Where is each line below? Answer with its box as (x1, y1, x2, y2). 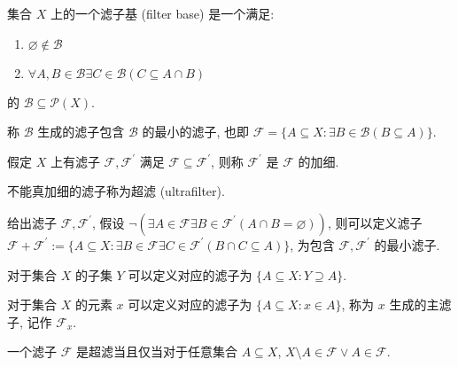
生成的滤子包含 (37, 122, 125, 141)
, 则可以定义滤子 (327, 213, 423, 231)
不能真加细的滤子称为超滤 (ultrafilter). (7, 182, 225, 200)
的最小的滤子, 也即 (142, 122, 250, 141)
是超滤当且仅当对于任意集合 (75, 342, 237, 361)
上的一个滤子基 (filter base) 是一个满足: (50, 4, 275, 22)
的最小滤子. (374, 235, 440, 254)
